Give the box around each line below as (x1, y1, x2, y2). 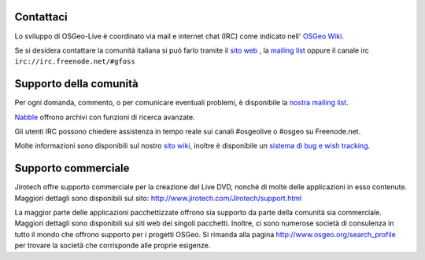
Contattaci (14, 10, 68, 24)
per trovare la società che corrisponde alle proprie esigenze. (14, 240, 211, 251)
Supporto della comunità (14, 77, 139, 90)
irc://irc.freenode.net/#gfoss (14, 57, 135, 66)
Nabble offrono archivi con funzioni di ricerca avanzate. (14, 112, 196, 122)
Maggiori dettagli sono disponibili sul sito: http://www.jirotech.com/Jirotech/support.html (14, 193, 302, 203)
